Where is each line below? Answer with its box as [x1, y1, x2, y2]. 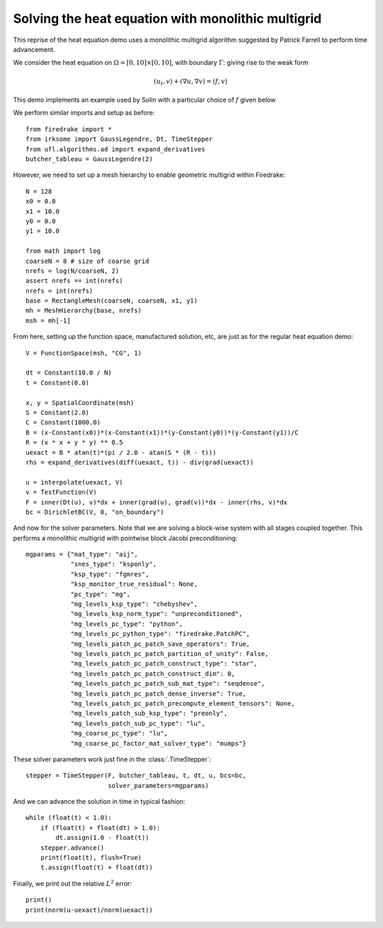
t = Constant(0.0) [26, 379, 90, 387]
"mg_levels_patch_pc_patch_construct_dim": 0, [70, 669, 235, 678]
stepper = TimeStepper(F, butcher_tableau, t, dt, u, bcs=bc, [26, 772, 247, 779]
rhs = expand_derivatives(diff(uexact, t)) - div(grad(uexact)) [26, 458, 255, 466]
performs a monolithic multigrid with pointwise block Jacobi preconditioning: [13, 534, 238, 542]
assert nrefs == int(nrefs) [26, 277, 123, 285]
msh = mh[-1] [26, 316, 71, 325]
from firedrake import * [26, 125, 112, 133]
